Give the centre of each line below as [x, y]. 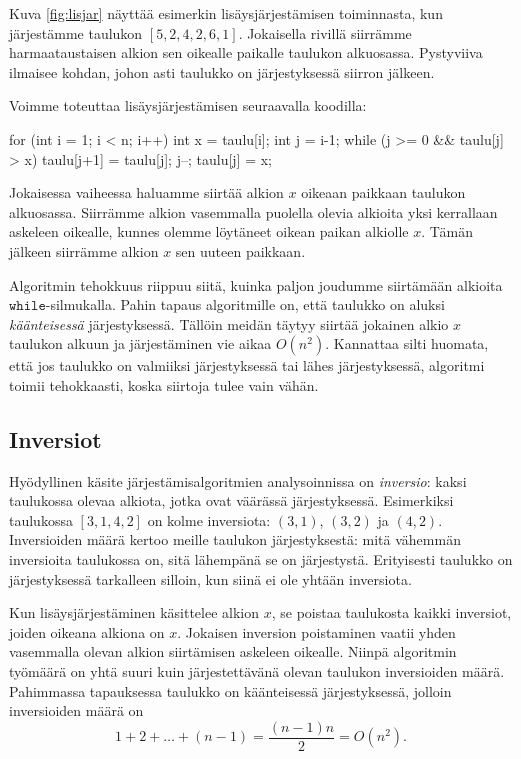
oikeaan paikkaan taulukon [383, 192]
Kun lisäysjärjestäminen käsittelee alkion [134, 612]
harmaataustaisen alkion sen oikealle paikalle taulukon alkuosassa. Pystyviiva [246, 52]
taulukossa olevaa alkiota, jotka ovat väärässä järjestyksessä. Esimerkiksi [231, 500]
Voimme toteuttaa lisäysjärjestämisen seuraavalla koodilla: [188, 105]
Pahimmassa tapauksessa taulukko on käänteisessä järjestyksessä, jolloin [230, 690]
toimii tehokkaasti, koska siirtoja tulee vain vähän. [164, 384]
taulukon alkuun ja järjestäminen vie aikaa [140, 343]
